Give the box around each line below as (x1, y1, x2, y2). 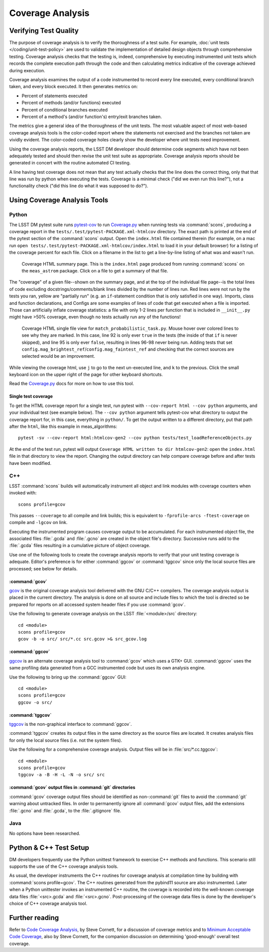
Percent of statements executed (21, 93, 88, 99)
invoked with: (9, 490, 37, 496)
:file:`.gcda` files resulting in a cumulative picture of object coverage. (9, 543, 150, 548)
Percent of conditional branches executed (21, 107, 108, 113)
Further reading (9, 913, 59, 922)
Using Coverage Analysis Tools (9, 196, 109, 204)
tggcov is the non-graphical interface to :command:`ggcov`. (9, 721, 132, 727)
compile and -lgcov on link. (9, 520, 68, 526)
